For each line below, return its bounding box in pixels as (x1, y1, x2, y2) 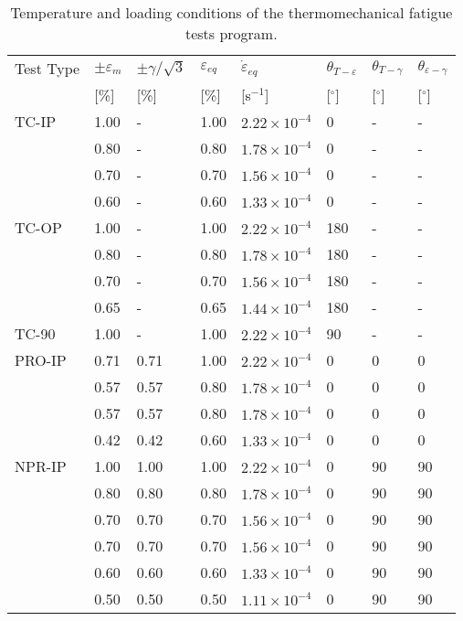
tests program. (184, 23, 278, 44)
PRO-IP (15, 349, 67, 370)
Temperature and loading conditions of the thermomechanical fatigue (10, 2, 453, 23)
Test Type (15, 58, 80, 79)
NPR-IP (15, 455, 67, 476)
